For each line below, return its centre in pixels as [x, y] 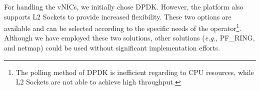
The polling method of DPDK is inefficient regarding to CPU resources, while [135, 72]
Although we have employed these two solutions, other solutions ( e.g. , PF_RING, [129, 38]
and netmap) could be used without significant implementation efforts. [112, 48]
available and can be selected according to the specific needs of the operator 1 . [123, 27]
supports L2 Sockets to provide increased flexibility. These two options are [118, 16]
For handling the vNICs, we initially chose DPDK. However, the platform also [124, 6]
